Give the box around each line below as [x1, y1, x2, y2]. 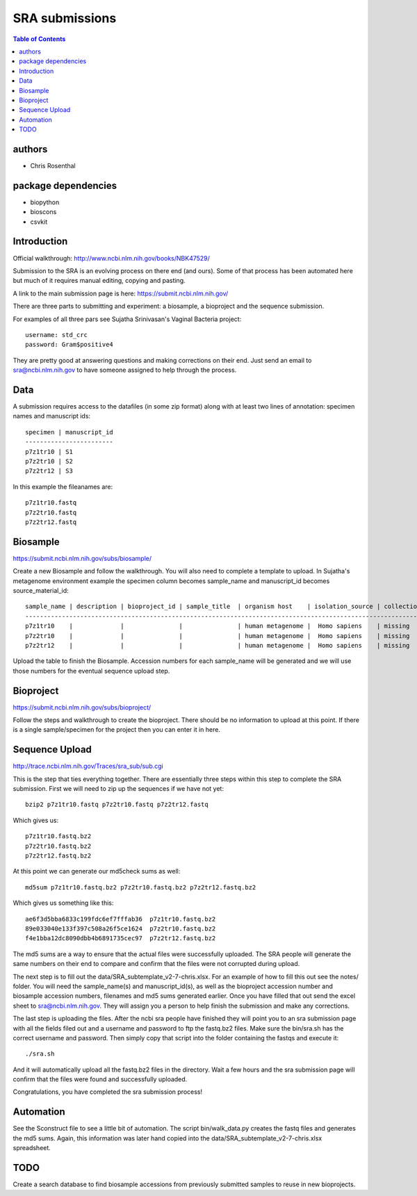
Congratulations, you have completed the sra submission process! [13, 1088, 203, 1096]
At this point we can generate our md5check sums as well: [13, 867, 181, 876]
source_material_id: [13, 586, 69, 594]
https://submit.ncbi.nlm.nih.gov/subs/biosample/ [13, 554, 152, 562]
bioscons [30, 208, 57, 216]
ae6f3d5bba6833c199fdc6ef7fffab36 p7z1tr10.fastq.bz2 [25, 915, 216, 923]
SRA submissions [13, 10, 117, 26]
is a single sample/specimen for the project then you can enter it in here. [13, 726, 220, 734]
